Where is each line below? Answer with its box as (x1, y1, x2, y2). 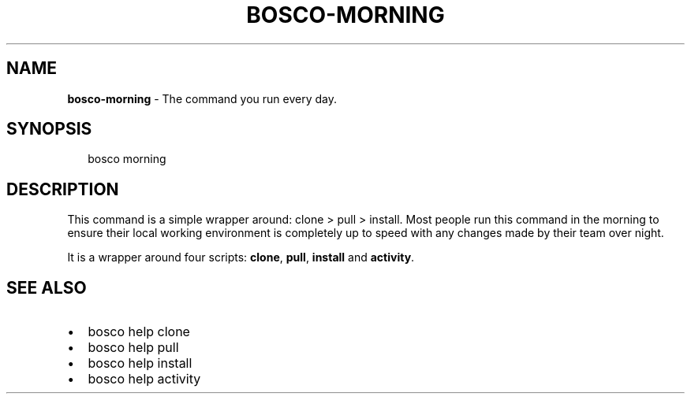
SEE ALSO (6, 277, 87, 298)
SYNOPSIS (6, 119, 92, 139)
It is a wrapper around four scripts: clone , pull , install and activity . (67, 250, 415, 265)
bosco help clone (88, 324, 190, 340)
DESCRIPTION (6, 179, 119, 199)
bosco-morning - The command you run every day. (67, 91, 337, 106)
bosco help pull (88, 339, 179, 356)
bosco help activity (88, 371, 201, 387)
